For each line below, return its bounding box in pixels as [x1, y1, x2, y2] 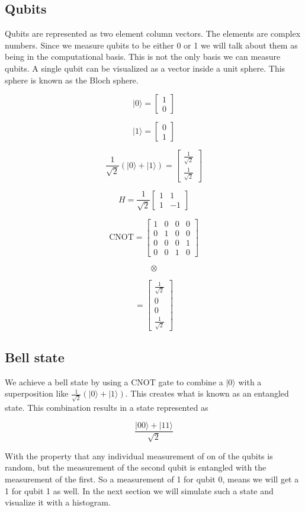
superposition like [5, 387, 69, 400]
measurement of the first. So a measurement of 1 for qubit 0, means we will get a [5, 473, 299, 485]
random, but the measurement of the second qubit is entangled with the [5, 461, 267, 474]
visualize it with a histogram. [5, 496, 111, 508]
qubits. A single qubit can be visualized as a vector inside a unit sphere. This [5, 62, 285, 74]
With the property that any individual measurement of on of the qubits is [5, 449, 273, 462]
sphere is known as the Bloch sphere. [5, 73, 139, 86]
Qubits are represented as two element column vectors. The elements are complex [5, 27, 301, 40]
